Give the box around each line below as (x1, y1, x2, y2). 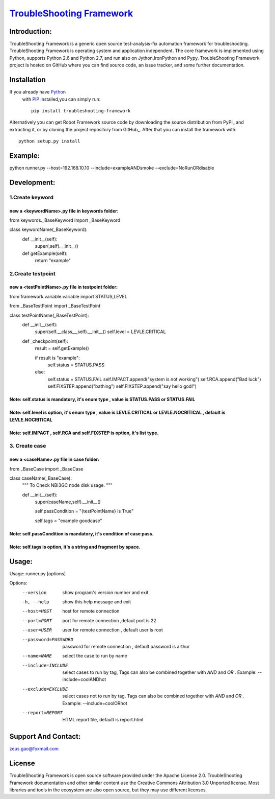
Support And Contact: (9, 732, 81, 741)
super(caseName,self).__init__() (35, 499, 101, 505)
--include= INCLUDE (22, 662, 68, 668)
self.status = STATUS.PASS (47, 362, 104, 368)
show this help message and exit (62, 598, 131, 605)
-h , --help (22, 599, 49, 605)
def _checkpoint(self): (22, 338, 68, 344)
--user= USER (22, 627, 52, 633)
